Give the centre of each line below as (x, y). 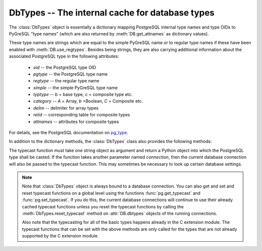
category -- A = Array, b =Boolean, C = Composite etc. (88, 101)
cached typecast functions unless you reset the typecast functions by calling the (103, 206)
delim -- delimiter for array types (66, 108)
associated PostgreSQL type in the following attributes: (64, 56)
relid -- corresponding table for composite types (82, 115)
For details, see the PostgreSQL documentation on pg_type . (69, 133)
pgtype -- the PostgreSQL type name (70, 74)
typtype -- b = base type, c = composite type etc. (83, 94)
